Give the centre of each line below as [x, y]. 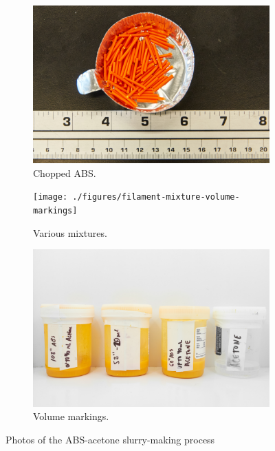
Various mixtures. [70, 232]
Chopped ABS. [65, 172]
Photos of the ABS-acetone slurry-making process [110, 439]
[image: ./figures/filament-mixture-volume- [136, 197]
